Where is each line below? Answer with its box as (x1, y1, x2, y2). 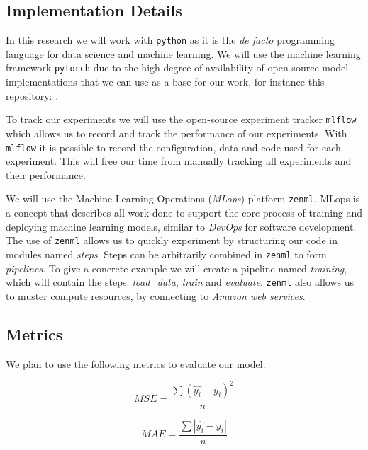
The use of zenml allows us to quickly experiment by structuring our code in (6, 233, 338, 248)
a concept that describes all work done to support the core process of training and (6, 205, 363, 220)
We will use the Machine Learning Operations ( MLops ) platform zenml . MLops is (6, 191, 360, 206)
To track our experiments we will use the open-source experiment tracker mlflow (6, 112, 357, 127)
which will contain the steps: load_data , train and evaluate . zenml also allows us (6, 275, 355, 289)
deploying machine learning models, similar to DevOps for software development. (6, 219, 357, 233)
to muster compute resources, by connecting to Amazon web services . (6, 288, 306, 303)
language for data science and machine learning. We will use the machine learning (6, 46, 361, 61)
